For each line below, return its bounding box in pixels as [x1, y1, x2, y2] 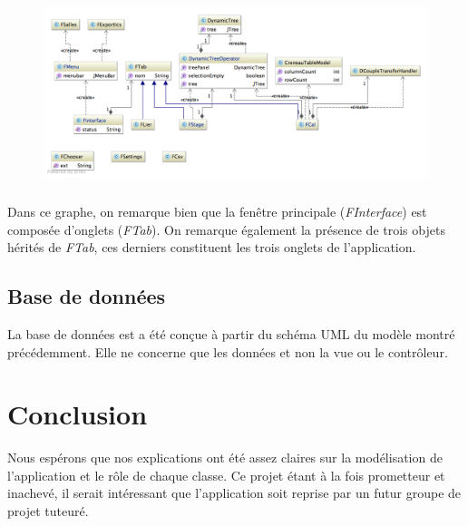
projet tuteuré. [7, 502, 89, 521]
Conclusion [7, 395, 148, 433]
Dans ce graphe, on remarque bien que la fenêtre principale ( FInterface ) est [7, 201, 427, 220]
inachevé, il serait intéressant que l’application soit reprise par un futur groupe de [7, 483, 462, 502]
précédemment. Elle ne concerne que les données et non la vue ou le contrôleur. [7, 342, 448, 361]
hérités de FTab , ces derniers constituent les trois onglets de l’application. [7, 238, 416, 257]
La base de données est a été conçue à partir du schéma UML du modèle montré [7, 324, 455, 343]
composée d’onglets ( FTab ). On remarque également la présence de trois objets [7, 219, 445, 239]
